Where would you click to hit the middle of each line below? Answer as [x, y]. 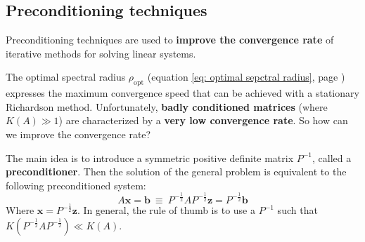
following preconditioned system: [76, 185]
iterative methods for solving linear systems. [101, 53]
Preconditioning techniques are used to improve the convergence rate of [170, 40]
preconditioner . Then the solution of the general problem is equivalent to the [176, 172]
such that [297, 210]
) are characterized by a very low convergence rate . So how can [203, 120]
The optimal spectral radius [66, 77]
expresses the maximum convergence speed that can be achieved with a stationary [182, 93]
